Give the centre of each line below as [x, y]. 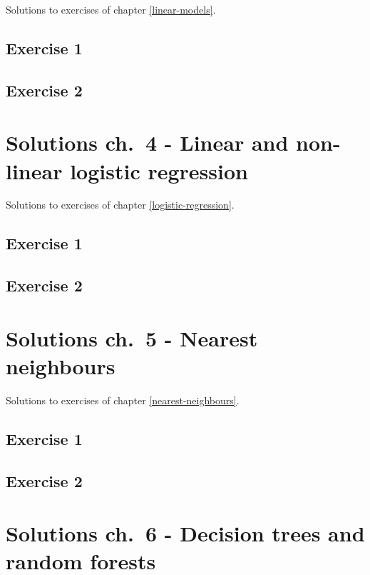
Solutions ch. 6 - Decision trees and [185, 533]
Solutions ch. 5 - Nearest [132, 337]
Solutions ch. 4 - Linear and [147, 142]
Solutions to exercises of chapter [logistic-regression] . [120, 205]
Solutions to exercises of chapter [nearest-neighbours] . [123, 400]
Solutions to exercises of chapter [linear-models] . [111, 9]
